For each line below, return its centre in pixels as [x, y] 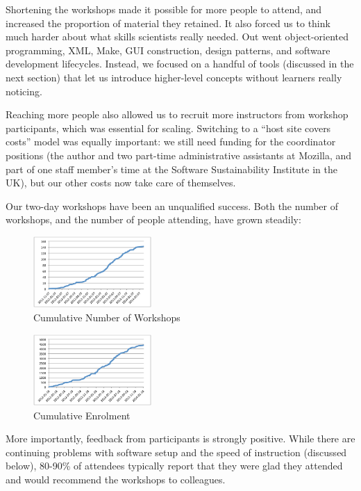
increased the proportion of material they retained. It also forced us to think [168, 23]
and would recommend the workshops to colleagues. [116, 479]
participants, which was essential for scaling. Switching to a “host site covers [168, 128]
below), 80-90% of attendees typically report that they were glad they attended [174, 466]
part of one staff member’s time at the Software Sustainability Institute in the [171, 169]
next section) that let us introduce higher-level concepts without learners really [174, 77]
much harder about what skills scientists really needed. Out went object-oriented [177, 37]
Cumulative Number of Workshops [107, 317]
